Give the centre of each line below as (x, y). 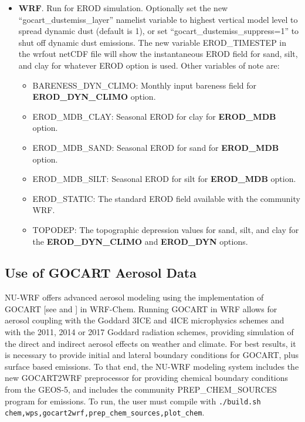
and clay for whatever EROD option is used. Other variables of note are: (149, 65)
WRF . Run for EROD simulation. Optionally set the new (123, 8)
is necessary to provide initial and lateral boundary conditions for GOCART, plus (152, 355)
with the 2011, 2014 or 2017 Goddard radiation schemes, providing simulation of (149, 332)
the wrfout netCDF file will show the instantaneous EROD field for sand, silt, (158, 54)
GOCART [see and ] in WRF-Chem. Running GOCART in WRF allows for (141, 308)
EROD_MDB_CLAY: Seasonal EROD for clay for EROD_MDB (154, 116)
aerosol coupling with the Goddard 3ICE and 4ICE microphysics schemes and (145, 320)
